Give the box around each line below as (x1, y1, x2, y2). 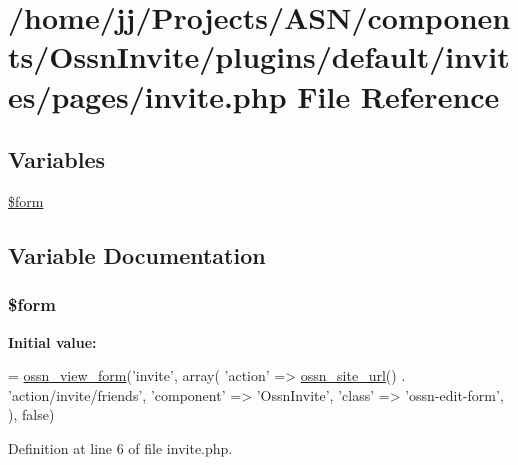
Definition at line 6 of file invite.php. (8, 437, 233, 458)
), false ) (8, 404, 55, 425)
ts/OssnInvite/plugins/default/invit (8, 36, 510, 77)
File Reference (297, 75, 500, 116)
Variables (8, 144, 106, 175)
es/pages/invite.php (8, 75, 287, 116)
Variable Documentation (8, 239, 266, 270)
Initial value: (8, 331, 97, 352)
